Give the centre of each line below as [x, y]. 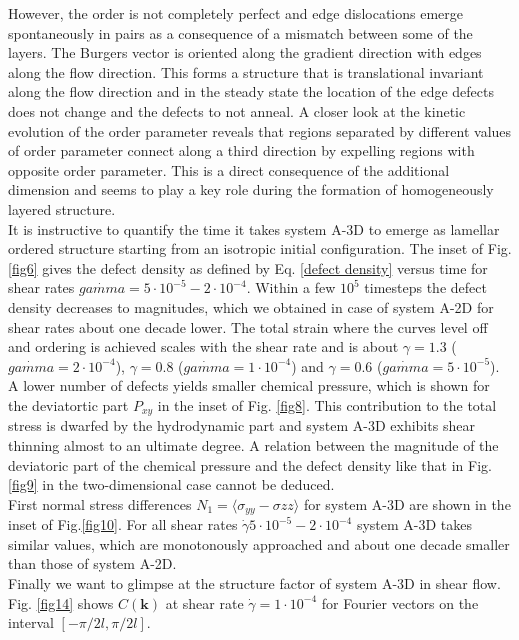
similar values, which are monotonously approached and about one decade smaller [259, 543]
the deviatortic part [68, 404]
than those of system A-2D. [92, 563]
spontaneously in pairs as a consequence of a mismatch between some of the [240, 32]
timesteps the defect [425, 287]
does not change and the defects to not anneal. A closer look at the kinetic [237, 110]
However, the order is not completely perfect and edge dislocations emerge [235, 13]
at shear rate [204, 602]
